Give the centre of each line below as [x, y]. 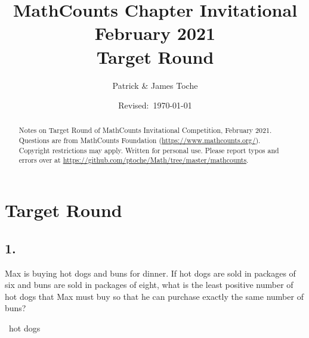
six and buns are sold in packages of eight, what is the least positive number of [149, 285]
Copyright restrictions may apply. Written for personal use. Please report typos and [149, 150]
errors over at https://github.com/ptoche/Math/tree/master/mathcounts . [134, 160]
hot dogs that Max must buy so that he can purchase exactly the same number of [154, 296]
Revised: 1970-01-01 [155, 105]
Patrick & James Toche [155, 85]
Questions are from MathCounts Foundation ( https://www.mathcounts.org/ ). [140, 140]
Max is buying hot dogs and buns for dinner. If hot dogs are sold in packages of [150, 273]
